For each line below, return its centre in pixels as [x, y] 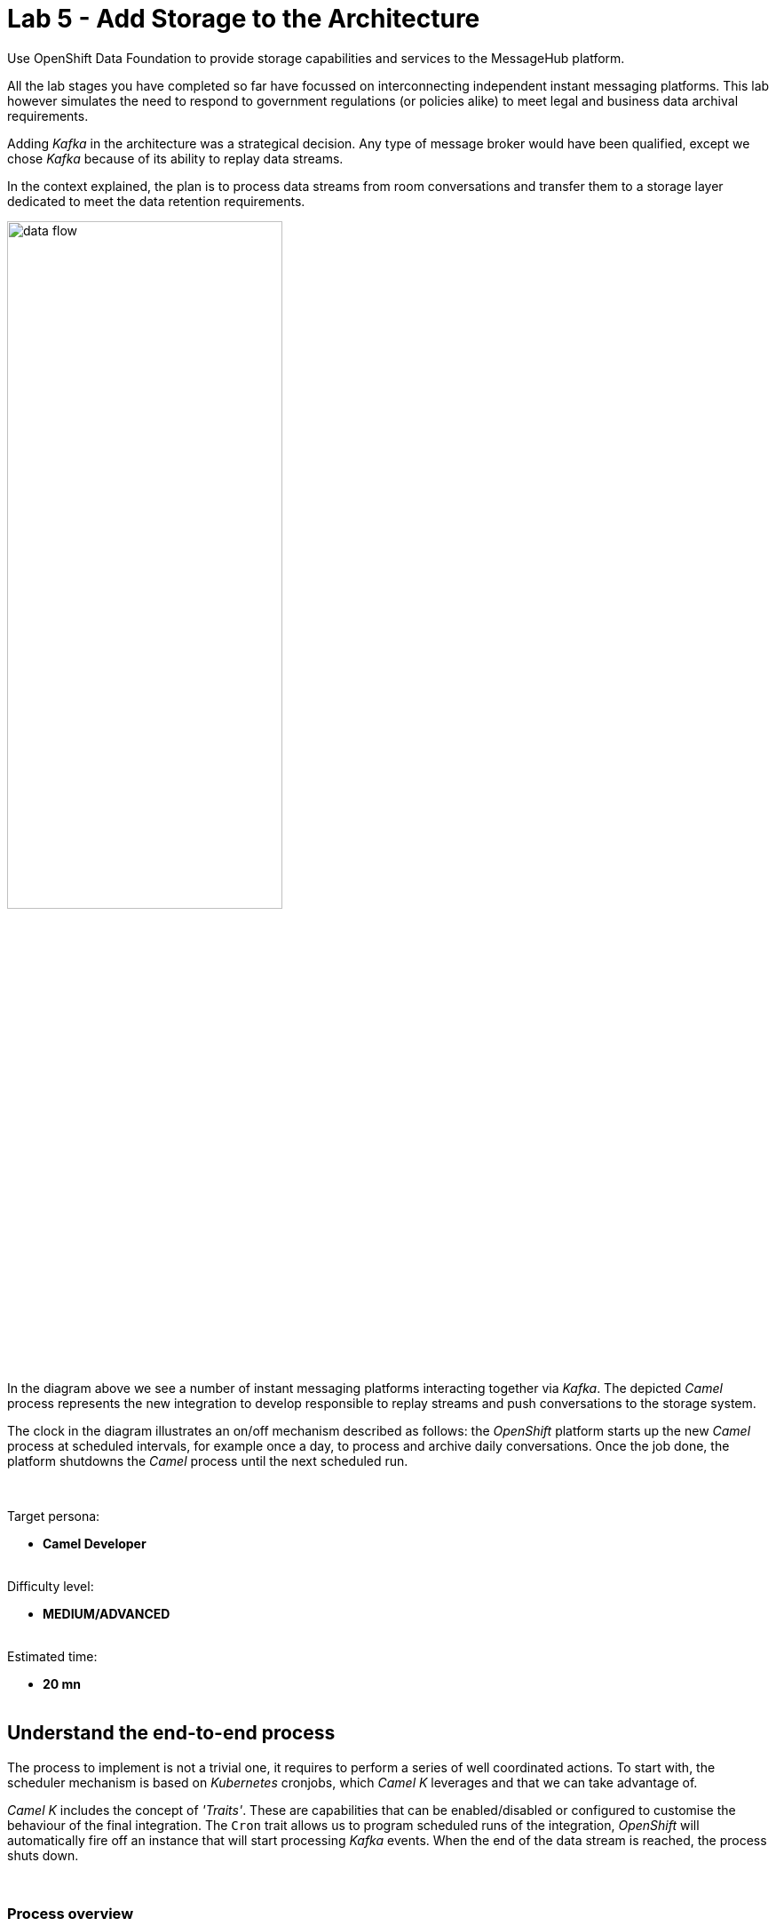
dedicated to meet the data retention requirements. [156, 201]
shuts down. [43, 1855]
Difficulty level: [51, 1586]
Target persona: [54, 1516]
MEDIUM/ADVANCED [107, 1613]
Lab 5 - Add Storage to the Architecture [244, 19]
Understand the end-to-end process [171, 1733]
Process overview [71, 1914]
